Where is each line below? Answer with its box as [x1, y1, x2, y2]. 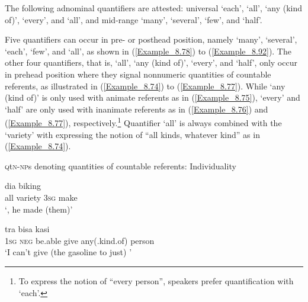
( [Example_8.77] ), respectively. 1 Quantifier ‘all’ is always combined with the [5, 115, 282, 128]
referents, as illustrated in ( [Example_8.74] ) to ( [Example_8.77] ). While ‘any [5, 79, 285, 92]
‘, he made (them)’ [5, 203, 73, 215]
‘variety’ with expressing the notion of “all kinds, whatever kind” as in [5, 128, 260, 140]
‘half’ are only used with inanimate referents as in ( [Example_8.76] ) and [5, 102, 268, 115]
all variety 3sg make [5, 191, 78, 203]
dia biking [5, 179, 41, 192]
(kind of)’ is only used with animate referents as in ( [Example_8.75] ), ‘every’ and [5, 91, 300, 104]
